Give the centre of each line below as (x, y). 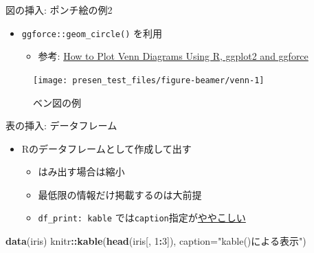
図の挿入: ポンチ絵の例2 (59, 10)
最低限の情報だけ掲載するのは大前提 (120, 194)
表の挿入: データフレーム (61, 125)
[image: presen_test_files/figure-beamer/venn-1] (149, 80)
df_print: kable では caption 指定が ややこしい (142, 218)
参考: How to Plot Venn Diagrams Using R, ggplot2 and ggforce (173, 56)
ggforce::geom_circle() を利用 (92, 33)
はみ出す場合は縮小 (81, 172)
